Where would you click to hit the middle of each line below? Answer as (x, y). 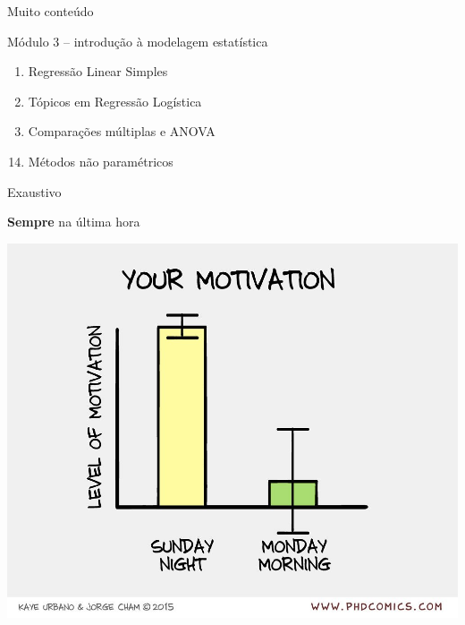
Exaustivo (34, 191)
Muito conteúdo (51, 11)
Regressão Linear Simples (98, 71)
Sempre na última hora (74, 222)
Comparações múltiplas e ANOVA (122, 131)
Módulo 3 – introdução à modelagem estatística (138, 41)
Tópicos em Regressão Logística (115, 101)
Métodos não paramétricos (101, 161)
